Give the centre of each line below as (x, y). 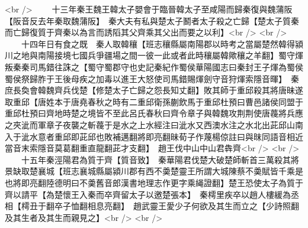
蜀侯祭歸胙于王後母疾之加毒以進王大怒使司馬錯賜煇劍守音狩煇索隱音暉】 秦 (152, 78)
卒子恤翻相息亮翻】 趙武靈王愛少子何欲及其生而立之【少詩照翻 (177, 206)
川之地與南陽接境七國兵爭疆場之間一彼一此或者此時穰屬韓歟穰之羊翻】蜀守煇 (154, 55)
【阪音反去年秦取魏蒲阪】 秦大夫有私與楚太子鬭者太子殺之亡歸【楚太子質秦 (152, 20)
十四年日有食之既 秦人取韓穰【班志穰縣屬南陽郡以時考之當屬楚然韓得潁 (162, 43)
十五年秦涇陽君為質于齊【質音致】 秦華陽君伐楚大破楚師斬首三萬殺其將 (160, 159)
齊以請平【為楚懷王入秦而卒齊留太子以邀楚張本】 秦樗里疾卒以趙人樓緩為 (148, 194)
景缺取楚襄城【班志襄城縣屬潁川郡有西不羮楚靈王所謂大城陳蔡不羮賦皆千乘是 (154, 171)
